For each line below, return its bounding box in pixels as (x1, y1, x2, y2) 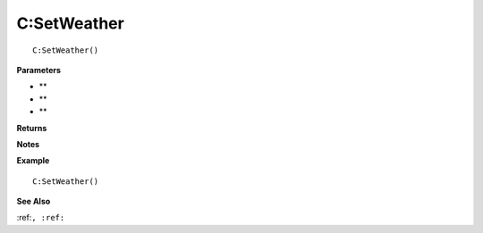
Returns (16, 122, 47, 133)
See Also (16, 196, 51, 207)
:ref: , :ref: (16, 212, 65, 223)
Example (16, 155, 50, 166)
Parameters (16, 64, 62, 75)
